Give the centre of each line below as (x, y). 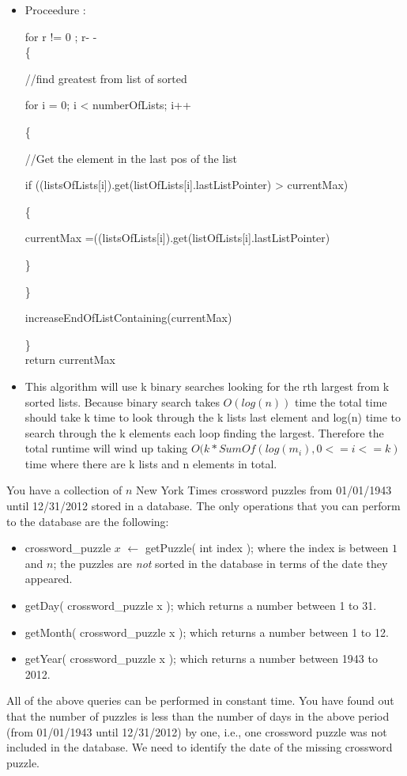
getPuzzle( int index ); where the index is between (267, 548)
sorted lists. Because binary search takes (122, 401)
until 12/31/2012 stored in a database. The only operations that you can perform (203, 506)
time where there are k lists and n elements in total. (151, 463)
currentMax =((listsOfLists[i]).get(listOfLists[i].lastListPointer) (177, 238)
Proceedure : (55, 9)
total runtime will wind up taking (106, 448)
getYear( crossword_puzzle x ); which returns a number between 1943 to (201, 659)
